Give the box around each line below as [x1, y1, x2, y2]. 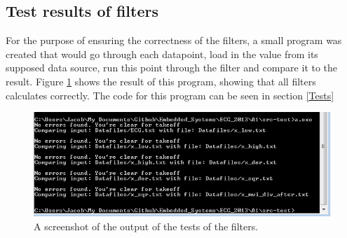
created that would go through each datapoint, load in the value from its [6, 46, 318, 61]
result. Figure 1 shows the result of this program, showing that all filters [6, 73, 316, 88]
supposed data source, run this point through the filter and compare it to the [6, 60, 338, 75]
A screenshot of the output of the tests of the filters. [34, 218, 259, 233]
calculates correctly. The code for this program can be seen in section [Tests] [6, 87, 334, 102]
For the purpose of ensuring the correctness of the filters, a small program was [6, 33, 342, 48]
